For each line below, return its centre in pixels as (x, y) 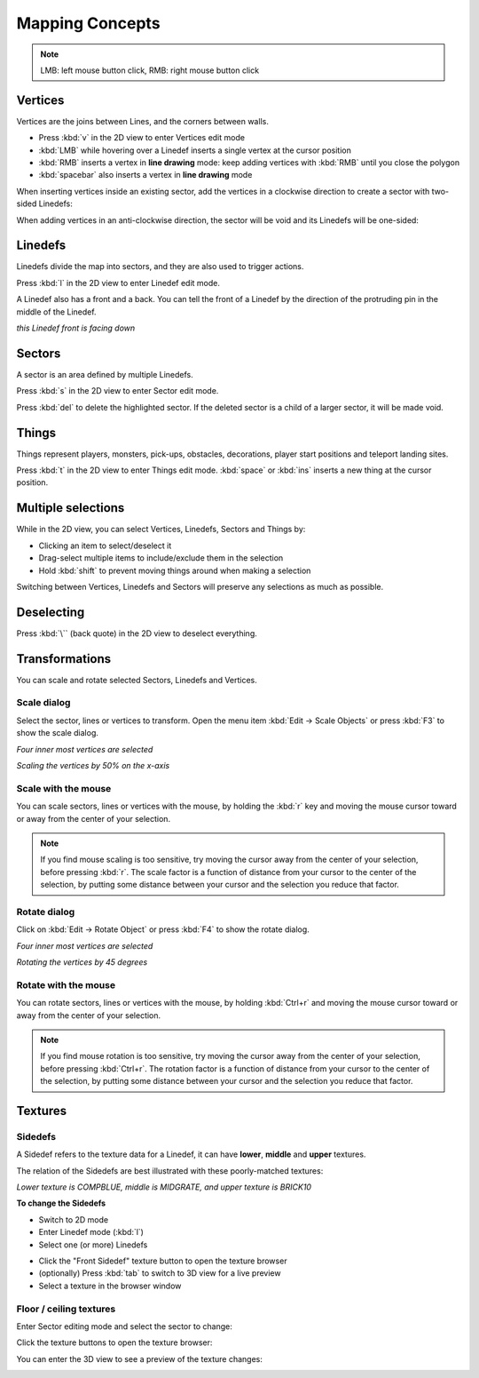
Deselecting (51, 612)
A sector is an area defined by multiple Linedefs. (105, 374)
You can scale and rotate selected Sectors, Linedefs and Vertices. (137, 680)
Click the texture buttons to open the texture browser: (114, 1342)
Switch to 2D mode (74, 1219)
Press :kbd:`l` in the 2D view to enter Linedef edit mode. (118, 283)
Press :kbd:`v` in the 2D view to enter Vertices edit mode (142, 138)
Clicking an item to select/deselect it (105, 546)
